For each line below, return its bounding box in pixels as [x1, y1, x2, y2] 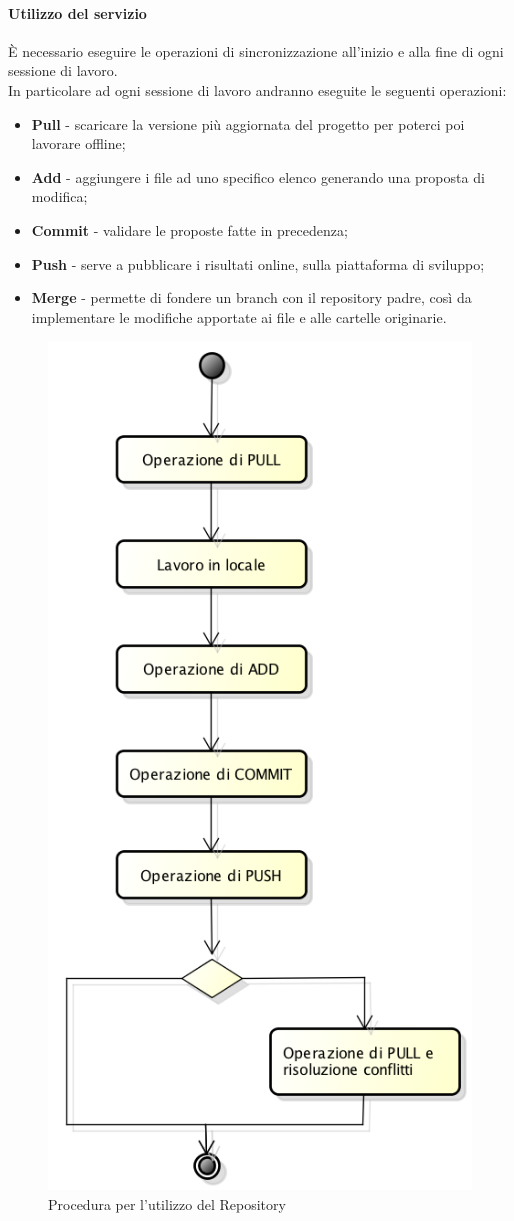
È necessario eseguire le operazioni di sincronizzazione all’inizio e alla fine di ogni [8, 40, 504, 61]
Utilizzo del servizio [8, 2, 147, 23]
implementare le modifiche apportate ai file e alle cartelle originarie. [31, 306, 447, 327]
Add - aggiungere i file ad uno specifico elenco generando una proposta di [31, 166, 485, 187]
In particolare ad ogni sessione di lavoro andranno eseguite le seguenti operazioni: [8, 79, 507, 100]
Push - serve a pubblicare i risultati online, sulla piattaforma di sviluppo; [31, 253, 485, 274]
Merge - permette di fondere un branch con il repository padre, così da [31, 287, 472, 308]
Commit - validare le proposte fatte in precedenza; [31, 219, 348, 240]
